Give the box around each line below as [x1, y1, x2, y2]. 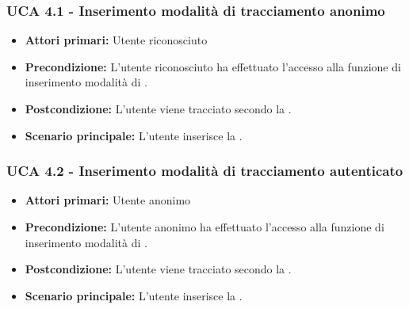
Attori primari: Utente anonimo [25, 192, 191, 208]
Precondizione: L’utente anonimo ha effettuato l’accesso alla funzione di [25, 219, 384, 235]
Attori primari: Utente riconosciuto [25, 32, 208, 48]
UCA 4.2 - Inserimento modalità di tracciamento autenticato [6, 161, 403, 181]
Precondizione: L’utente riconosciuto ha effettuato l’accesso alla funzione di [25, 58, 401, 74]
